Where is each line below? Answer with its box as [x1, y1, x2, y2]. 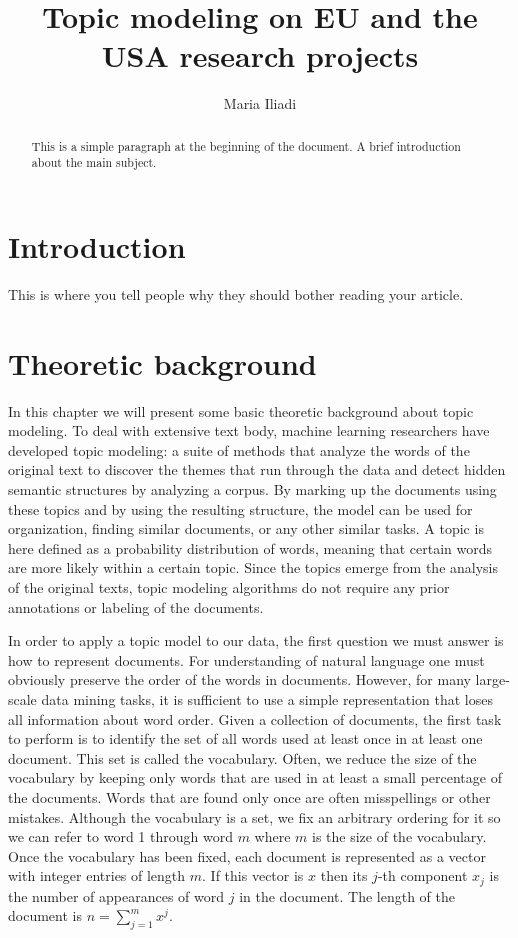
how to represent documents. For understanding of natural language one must [8, 649, 485, 670]
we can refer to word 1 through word [8, 826, 233, 847]
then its [320, 865, 368, 886]
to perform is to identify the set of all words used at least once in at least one [8, 728, 483, 749]
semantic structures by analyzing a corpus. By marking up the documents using [8, 479, 497, 500]
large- [475, 669, 510, 690]
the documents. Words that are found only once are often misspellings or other [8, 786, 491, 807]
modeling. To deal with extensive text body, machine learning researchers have [8, 420, 490, 441]
